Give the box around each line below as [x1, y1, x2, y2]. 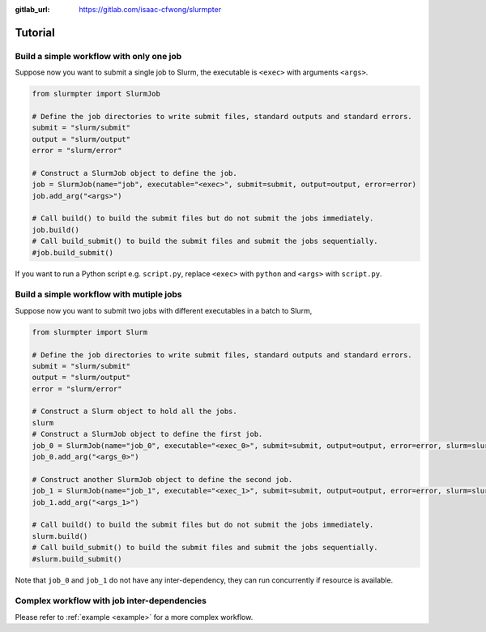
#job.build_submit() [32, 248, 113, 257]
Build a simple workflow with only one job [15, 50, 182, 62]
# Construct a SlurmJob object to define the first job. [32, 429, 263, 439]
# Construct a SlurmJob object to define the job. [32, 169, 238, 177]
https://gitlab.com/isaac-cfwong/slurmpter [79, 5, 222, 14]
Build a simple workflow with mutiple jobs [15, 288, 182, 300]
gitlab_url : [15, 5, 50, 14]
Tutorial [15, 25, 56, 40]
